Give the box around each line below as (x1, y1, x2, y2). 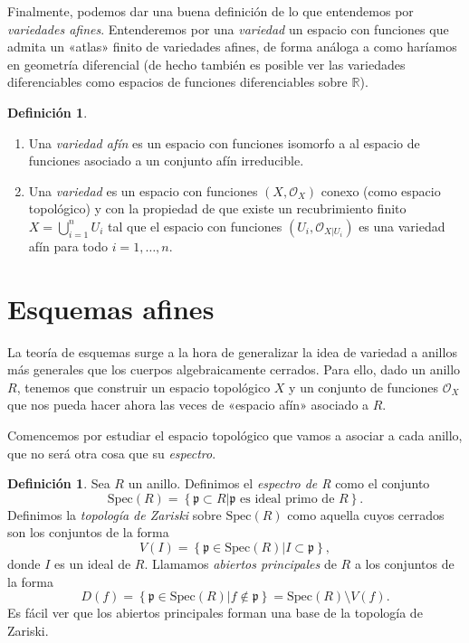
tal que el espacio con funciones (108, 216, 282, 235)
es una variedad (359, 216, 445, 235)
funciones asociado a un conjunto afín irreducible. (28, 151, 304, 170)
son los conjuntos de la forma (7, 523, 169, 542)
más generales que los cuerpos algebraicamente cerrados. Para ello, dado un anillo (7, 360, 461, 379)
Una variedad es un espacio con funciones (28, 181, 258, 200)
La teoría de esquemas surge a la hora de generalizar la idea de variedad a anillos (7, 342, 457, 361)
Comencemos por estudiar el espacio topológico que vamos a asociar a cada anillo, (7, 426, 463, 445)
